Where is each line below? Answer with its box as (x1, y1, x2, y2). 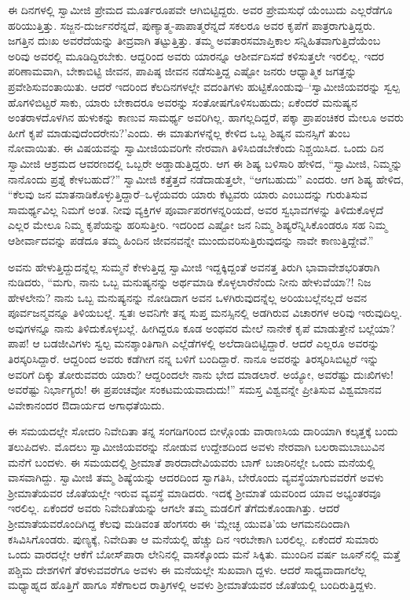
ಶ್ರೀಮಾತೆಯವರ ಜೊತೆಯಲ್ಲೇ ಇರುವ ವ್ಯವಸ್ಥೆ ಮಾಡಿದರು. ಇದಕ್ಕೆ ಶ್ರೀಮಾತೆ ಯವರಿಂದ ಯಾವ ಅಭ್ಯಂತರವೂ (8, 484, 381, 500)
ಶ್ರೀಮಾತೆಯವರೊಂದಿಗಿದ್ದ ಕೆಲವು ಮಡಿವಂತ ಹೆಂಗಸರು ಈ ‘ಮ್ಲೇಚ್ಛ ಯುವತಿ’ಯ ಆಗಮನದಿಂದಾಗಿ (8, 515, 350, 531)
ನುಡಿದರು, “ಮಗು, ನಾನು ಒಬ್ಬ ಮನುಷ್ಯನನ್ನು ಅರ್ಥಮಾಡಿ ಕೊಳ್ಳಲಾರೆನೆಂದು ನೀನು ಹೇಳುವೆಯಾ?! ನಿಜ (8, 274, 372, 290)
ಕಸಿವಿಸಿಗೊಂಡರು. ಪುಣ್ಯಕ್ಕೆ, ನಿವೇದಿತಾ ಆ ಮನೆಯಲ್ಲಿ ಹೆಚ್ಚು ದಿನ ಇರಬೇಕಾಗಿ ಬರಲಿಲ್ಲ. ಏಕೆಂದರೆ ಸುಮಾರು (8, 530, 379, 547)
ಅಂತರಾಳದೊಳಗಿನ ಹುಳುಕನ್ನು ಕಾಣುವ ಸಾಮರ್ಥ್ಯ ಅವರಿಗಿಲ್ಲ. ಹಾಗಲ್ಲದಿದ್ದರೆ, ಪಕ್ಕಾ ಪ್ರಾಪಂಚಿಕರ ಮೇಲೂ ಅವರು (8, 109, 404, 125)
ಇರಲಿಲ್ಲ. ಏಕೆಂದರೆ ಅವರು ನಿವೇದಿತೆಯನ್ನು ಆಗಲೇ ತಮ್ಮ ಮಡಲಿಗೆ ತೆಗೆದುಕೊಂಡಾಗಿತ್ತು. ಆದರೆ (8, 500, 340, 516)
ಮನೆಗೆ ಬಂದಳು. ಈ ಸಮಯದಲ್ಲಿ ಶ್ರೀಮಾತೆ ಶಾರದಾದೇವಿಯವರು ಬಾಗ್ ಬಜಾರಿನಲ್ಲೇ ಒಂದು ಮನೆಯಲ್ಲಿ (8, 453, 375, 470)
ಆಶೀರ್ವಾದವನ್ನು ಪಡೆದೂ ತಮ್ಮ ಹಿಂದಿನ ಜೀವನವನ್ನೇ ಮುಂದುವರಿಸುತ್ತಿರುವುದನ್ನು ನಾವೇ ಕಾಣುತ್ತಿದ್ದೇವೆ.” (8, 231, 374, 248)
